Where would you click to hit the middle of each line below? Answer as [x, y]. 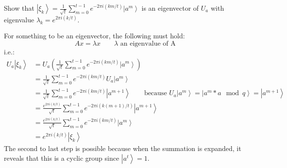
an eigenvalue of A [148, 43]
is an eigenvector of [170, 8]
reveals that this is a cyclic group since [62, 158]
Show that [19, 8]
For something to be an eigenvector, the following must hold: [94, 36]
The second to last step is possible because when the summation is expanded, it [123, 148]
